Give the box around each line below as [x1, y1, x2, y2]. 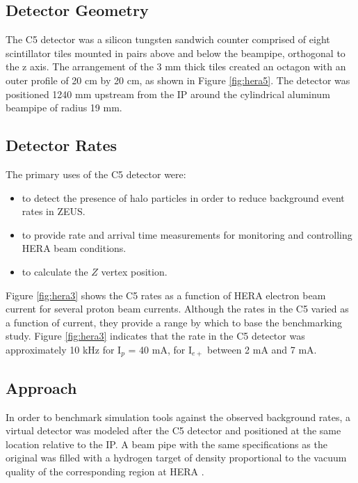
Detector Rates [6, 134, 117, 156]
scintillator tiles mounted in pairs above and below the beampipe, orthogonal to [6, 45, 345, 60]
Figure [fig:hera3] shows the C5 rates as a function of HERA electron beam [6, 287, 326, 302]
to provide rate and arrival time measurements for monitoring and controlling [22, 227, 352, 241]
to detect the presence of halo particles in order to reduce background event [22, 190, 345, 205]
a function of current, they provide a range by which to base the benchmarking [6, 315, 343, 329]
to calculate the [22, 264, 88, 278]
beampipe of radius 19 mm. [6, 100, 122, 115]
